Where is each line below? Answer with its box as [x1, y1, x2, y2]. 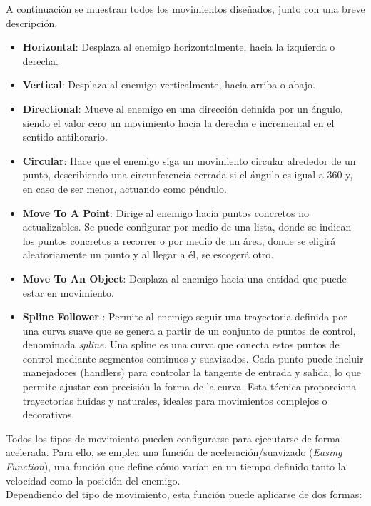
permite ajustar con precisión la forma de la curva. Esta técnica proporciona [22, 379, 357, 394]
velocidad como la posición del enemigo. [6, 472, 181, 487]
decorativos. [22, 407, 75, 422]
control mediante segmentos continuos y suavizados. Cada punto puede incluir [22, 350, 364, 365]
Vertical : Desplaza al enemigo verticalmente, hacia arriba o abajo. [22, 77, 315, 92]
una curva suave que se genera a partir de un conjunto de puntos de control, [22, 323, 356, 338]
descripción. [6, 15, 58, 30]
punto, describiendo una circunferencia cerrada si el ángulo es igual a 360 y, [22, 167, 353, 182]
